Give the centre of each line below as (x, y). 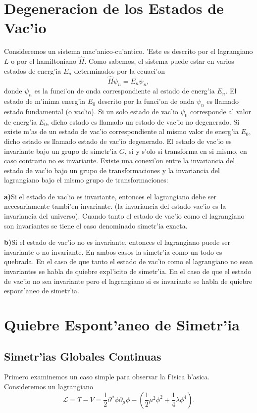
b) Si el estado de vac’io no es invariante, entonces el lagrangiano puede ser (117, 242)
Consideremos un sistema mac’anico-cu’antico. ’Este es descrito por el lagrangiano (128, 51)
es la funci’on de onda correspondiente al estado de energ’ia (125, 91)
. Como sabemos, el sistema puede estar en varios (159, 61)
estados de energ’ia (33, 70)
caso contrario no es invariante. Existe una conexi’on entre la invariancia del (120, 161)
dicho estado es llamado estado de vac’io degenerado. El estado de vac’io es (118, 141)
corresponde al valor (221, 111)
